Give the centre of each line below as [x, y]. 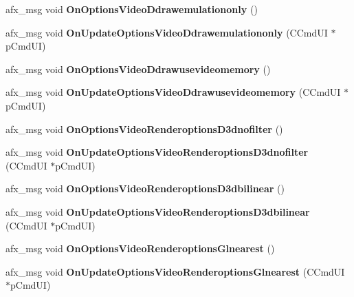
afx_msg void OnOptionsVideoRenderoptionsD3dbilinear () [145, 188]
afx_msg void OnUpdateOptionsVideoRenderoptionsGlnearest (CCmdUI [175, 271]
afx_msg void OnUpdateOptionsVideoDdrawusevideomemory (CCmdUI [173, 92]
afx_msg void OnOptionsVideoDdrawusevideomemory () [138, 69]
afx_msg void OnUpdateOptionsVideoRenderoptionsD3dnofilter [157, 152]
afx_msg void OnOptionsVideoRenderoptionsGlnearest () [140, 248]
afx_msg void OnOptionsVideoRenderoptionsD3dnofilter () [144, 129]
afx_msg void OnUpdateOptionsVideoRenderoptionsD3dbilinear [158, 211]
